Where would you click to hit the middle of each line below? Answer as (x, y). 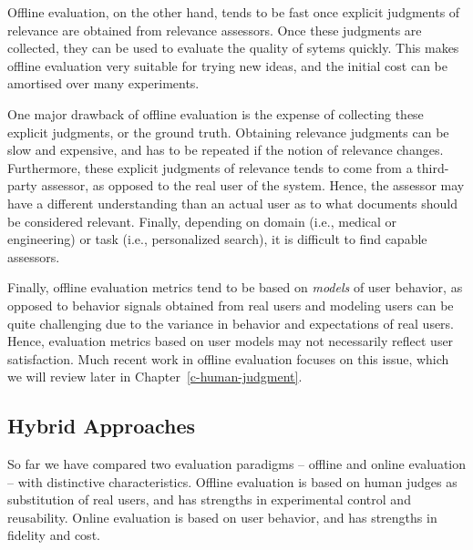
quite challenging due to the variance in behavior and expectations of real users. (231, 323)
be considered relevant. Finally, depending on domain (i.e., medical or (202, 221)
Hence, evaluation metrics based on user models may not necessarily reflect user (231, 341)
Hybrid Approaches (102, 426)
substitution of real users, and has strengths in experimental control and (209, 499)
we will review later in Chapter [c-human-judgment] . (155, 377)
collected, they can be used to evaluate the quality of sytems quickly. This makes (233, 48)
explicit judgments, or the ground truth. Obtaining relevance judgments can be (228, 132)
